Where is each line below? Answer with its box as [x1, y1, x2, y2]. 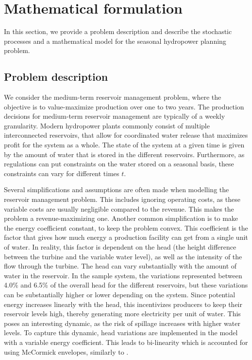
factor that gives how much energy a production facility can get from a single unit [4, 232, 248, 242]
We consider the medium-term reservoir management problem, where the [4, 92, 221, 102]
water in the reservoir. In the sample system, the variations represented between [4, 270, 242, 280]
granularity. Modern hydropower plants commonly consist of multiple [4, 120, 210, 130]
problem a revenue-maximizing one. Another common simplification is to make [4, 213, 238, 223]
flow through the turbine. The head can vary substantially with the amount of [4, 261, 237, 271]
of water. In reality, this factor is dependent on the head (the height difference [4, 242, 236, 252]
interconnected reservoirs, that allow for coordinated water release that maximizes [4, 130, 248, 140]
